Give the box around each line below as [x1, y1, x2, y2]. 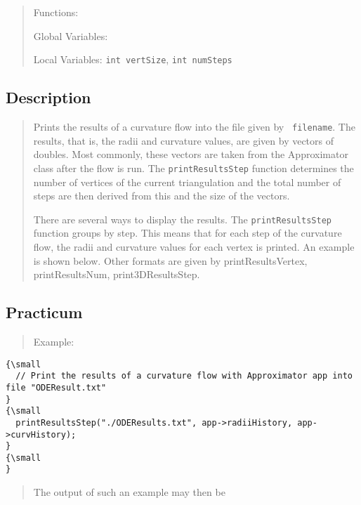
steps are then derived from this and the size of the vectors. [33, 188, 290, 203]
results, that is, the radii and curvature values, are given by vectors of [33, 133, 334, 147]
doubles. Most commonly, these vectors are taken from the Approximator [33, 147, 348, 162]
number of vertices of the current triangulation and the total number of [33, 174, 341, 189]
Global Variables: [33, 28, 108, 43]
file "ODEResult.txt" [6, 382, 107, 393]
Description [6, 86, 91, 108]
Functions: [33, 5, 79, 19]
